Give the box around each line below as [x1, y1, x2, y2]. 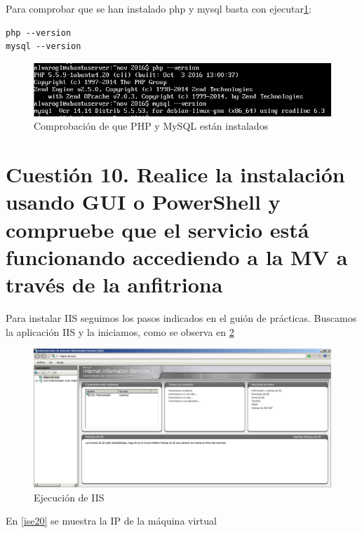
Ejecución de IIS [34, 490, 105, 504]
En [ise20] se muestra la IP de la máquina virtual [6, 513, 217, 528]
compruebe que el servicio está [6, 215, 309, 243]
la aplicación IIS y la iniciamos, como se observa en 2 [6, 324, 234, 339]
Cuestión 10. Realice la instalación [6, 160, 345, 189]
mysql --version [6, 41, 81, 52]
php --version [6, 27, 72, 38]
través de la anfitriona [6, 270, 223, 298]
